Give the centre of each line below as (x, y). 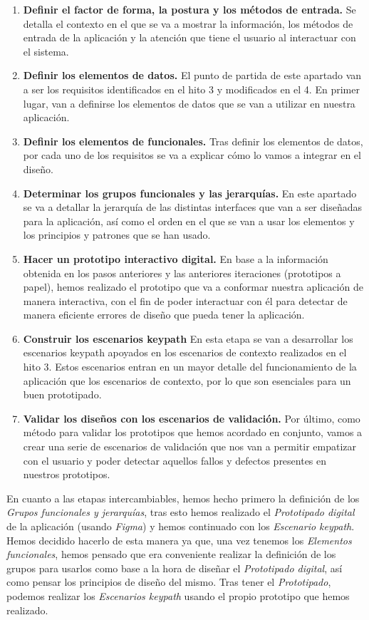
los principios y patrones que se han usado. (117, 235)
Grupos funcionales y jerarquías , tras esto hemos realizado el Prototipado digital (181, 512)
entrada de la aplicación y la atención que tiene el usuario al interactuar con (189, 37)
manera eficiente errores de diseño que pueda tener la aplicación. (164, 315)
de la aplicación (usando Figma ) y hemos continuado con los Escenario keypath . (181, 526)
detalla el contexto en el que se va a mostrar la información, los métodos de (188, 23)
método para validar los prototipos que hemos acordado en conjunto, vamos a (193, 432)
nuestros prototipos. (67, 474)
